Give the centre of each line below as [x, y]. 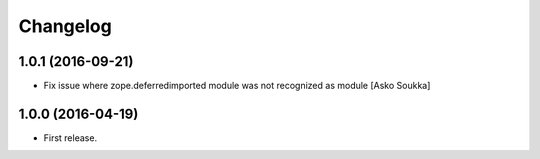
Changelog [65, 26]
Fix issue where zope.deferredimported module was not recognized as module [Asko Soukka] [237, 86]
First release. [70, 137]
